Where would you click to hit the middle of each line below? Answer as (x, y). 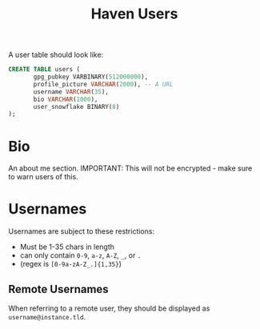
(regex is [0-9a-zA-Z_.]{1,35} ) (70, 264)
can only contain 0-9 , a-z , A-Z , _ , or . (80, 255)
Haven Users (134, 14)
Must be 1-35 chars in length (67, 247)
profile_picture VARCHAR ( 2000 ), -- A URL (103, 84)
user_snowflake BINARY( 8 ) (76, 106)
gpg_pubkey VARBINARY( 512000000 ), (91, 77)
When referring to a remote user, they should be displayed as (109, 308)
